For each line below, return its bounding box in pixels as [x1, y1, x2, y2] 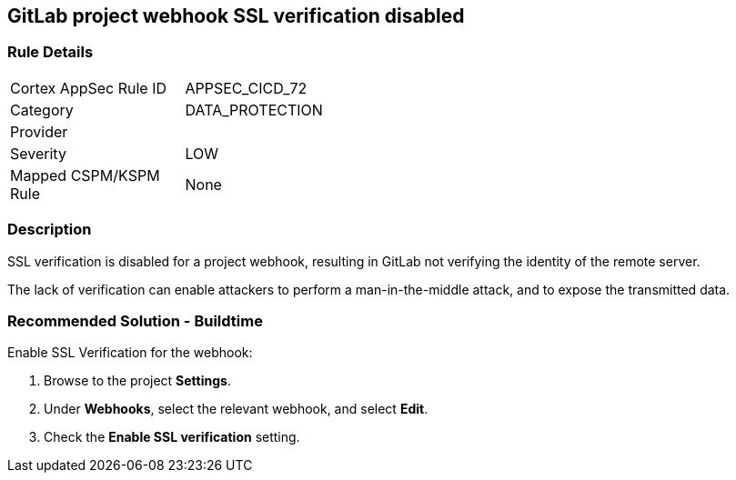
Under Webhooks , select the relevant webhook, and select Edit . [44, 401, 428, 417]
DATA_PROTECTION [185, 100, 323, 119]
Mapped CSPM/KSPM [10, 165, 160, 185]
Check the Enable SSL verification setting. [44, 429, 300, 445]
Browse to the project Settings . [44, 373, 231, 389]
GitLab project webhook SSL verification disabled [7, 5, 465, 27]
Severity [10, 144, 66, 163]
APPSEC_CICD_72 [185, 78, 308, 97]
